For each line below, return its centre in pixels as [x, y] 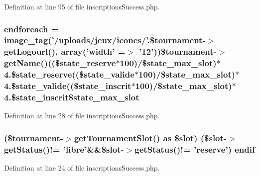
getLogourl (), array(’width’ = [65, 51]
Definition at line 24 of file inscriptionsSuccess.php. [82, 168]
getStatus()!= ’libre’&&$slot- [64, 149]
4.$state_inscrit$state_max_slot [72, 97]
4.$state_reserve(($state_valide [69, 74]
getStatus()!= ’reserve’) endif [195, 149]
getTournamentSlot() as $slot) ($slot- [150, 137]
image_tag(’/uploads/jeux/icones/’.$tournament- [105, 40]
